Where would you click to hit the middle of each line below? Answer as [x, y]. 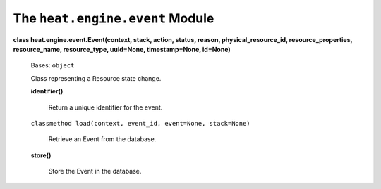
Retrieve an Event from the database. [102, 139]
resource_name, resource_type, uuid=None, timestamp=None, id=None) [122, 49]
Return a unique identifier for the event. [105, 107]
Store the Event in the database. [95, 171]
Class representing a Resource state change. [96, 78]
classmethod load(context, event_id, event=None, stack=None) [140, 123]
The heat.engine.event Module [114, 18]
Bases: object [53, 65]
